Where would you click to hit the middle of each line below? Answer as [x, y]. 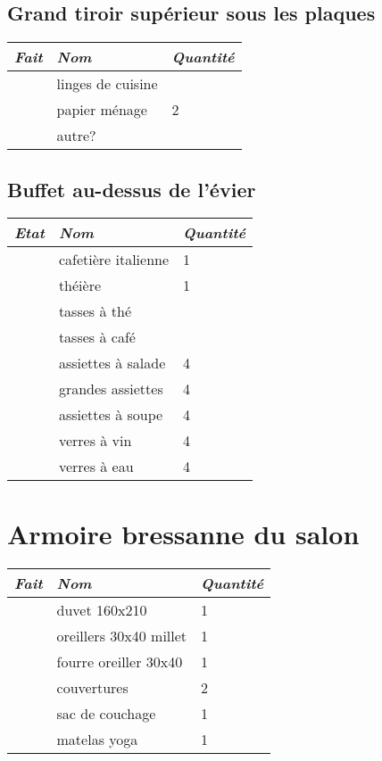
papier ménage [102, 110]
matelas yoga [97, 739]
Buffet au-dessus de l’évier [132, 189]
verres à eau [96, 467]
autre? [76, 136]
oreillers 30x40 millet [122, 635]
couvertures [92, 687]
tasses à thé [95, 311]
